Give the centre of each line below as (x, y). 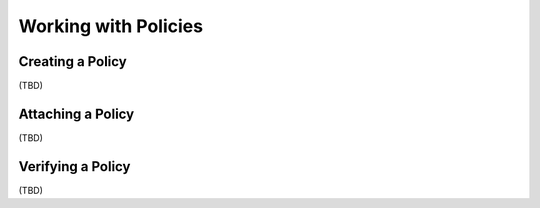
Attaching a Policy (76, 113)
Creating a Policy (72, 61)
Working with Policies (111, 26)
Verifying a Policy (74, 166)
